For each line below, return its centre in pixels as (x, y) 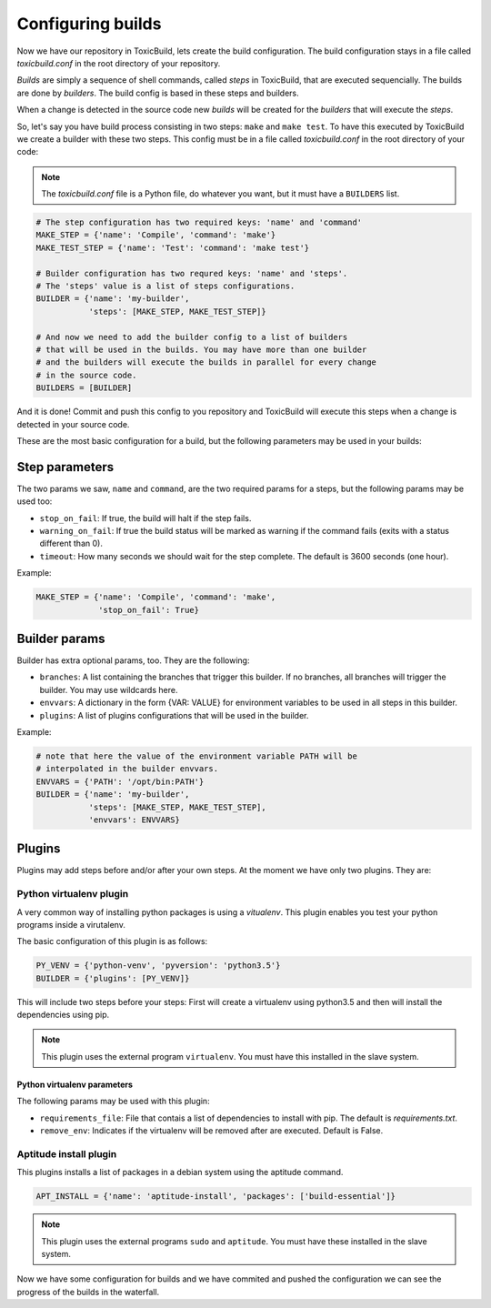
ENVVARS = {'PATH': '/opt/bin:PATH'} (120, 781)
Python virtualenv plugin (73, 894)
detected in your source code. (73, 424)
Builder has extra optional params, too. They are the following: (133, 660)
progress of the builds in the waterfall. (88, 1292)
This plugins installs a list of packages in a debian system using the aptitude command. (180, 1172)
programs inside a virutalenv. (71, 924)
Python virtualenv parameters (75, 1084)
